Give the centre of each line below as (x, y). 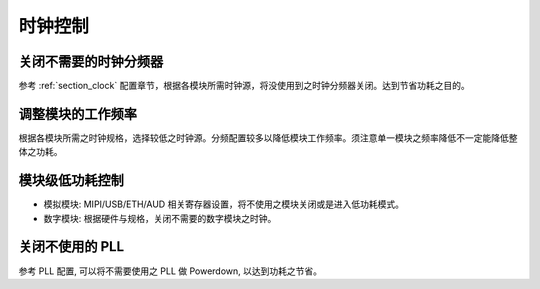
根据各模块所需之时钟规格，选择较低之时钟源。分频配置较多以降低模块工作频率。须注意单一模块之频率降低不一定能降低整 (268, 137)
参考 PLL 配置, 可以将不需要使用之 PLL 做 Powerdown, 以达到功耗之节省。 (170, 271)
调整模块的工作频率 (77, 113)
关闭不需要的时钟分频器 (91, 61)
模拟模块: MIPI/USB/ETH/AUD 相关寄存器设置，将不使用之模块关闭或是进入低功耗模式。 (224, 204)
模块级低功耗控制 (71, 180)
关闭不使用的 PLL (71, 246)
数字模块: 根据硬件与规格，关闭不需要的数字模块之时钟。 (160, 218)
